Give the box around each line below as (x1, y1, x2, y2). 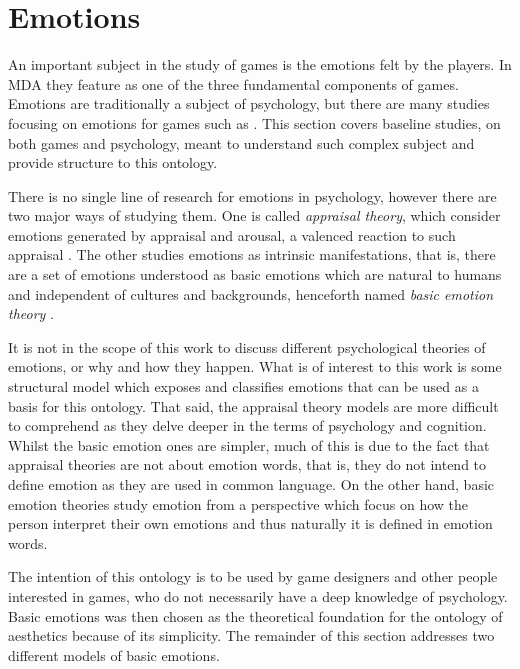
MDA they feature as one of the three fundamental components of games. (8, 73, 459, 94)
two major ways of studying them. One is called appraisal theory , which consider (8, 205, 501, 226)
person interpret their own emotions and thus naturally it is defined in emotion (8, 513, 493, 534)
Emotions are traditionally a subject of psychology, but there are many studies (8, 93, 490, 114)
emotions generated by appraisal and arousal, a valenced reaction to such (8, 224, 456, 245)
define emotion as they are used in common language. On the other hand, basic (8, 474, 495, 494)
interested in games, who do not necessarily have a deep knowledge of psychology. (8, 585, 508, 606)
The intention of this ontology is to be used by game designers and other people (8, 566, 498, 587)
